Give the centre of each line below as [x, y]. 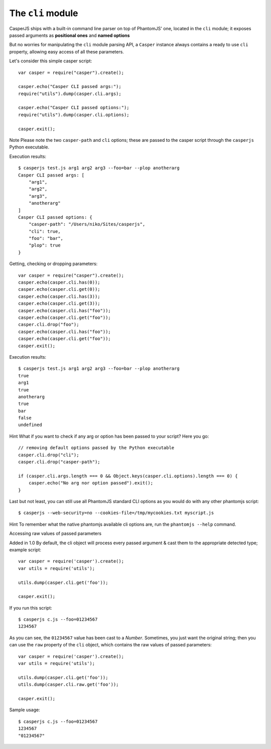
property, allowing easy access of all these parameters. [66, 52]
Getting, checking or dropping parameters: [53, 264]
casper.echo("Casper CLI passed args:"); [70, 87]
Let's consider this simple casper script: [51, 61]
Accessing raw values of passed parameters [55, 534]
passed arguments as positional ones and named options [70, 35]
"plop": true [44, 245]
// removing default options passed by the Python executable [96, 448]
